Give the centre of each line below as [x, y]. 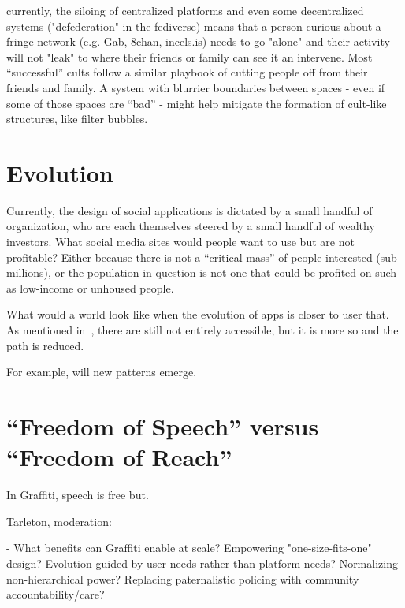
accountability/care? [56, 594]
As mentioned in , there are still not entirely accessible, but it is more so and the [202, 330]
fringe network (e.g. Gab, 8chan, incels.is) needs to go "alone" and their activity [198, 41]
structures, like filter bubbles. [77, 119]
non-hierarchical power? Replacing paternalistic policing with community [183, 578]
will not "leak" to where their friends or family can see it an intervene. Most [189, 56]
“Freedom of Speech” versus [163, 426]
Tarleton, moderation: [59, 521]
